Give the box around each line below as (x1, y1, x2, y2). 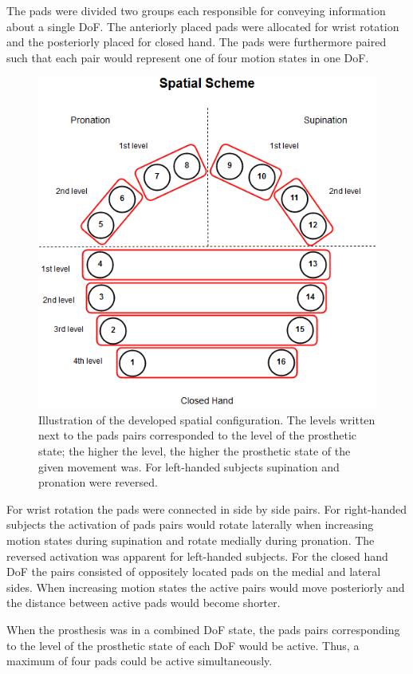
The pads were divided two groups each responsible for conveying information (6, 2, 386, 18)
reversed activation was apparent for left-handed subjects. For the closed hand (6, 547, 388, 564)
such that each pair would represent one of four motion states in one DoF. (6, 49, 369, 65)
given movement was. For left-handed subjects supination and (38, 458, 340, 475)
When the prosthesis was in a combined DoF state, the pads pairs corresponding (6, 621, 400, 637)
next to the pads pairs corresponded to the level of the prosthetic (38, 427, 357, 443)
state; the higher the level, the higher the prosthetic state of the (38, 443, 351, 459)
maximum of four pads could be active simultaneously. (6, 652, 273, 669)
